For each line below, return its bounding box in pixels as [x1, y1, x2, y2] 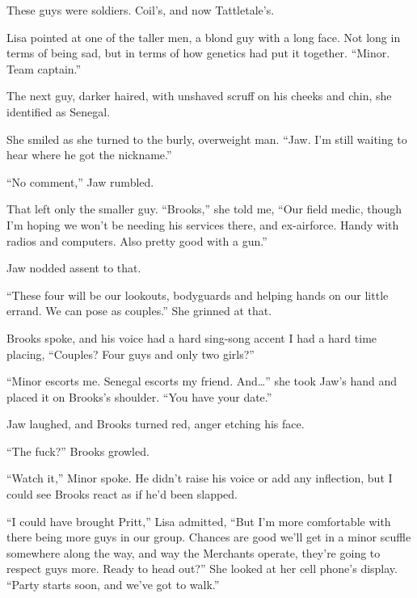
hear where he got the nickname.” [6, 146, 172, 163]
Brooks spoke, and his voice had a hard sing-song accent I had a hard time [6, 329, 377, 346]
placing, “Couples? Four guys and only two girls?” [6, 345, 255, 362]
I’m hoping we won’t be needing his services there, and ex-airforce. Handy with [6, 216, 399, 233]
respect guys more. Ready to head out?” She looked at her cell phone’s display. [6, 560, 398, 577]
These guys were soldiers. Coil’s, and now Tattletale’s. [6, 2, 275, 18]
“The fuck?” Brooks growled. [6, 442, 150, 459]
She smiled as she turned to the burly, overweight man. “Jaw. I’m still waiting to [6, 130, 407, 147]
